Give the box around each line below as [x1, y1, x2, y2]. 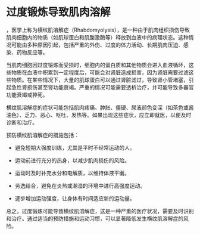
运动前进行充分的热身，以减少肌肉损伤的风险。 [14, 156, 130, 164]
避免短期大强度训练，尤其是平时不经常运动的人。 [14, 144, 135, 151]
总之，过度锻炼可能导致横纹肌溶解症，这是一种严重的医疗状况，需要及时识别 [6, 207, 194, 215]
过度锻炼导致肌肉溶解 [6, 5, 111, 19]
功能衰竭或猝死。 [6, 91, 48, 98]
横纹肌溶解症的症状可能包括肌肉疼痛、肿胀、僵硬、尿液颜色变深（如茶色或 [6, 104, 189, 111]
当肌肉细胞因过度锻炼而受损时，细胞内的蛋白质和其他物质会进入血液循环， [6, 61, 189, 69]
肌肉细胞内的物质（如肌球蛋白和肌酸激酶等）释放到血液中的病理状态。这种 [6, 33, 189, 41]
